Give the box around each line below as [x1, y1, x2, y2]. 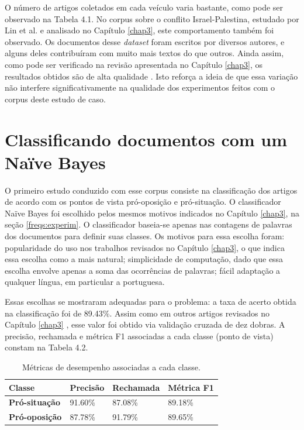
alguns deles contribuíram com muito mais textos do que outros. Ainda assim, [5, 47, 284, 59]
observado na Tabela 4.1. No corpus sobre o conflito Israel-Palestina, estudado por [5, 12, 299, 25]
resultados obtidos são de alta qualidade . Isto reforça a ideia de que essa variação [5, 70, 298, 82]
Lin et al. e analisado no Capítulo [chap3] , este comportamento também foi [5, 24, 274, 36]
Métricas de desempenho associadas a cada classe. [22, 360, 201, 373]
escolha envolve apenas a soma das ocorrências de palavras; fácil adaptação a [5, 264, 281, 276]
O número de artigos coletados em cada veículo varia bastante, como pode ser [5, 1, 284, 13]
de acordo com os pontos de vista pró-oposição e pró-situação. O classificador [5, 195, 281, 208]
